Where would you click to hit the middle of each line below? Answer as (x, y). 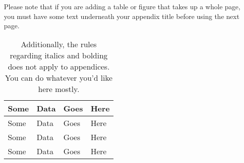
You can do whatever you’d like (59, 77)
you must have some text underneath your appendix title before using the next (122, 16)
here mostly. (59, 89)
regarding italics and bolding (59, 55)
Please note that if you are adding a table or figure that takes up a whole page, (122, 6)
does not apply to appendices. (59, 66)
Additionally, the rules (59, 44)
